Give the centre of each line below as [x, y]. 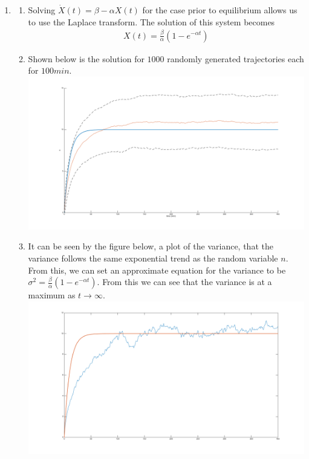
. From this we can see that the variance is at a [184, 282]
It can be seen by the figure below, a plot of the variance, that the [151, 246]
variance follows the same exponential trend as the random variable [153, 258]
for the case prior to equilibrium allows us [220, 10]
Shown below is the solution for [86, 58]
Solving [42, 10]
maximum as [52, 295]
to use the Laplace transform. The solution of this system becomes [151, 21]
